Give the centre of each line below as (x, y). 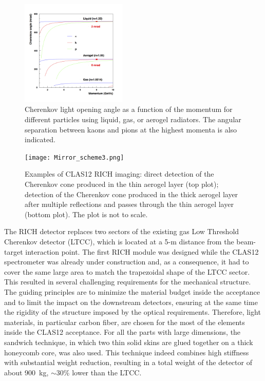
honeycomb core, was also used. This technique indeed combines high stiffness (127, 352)
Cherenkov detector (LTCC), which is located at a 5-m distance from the (119, 241)
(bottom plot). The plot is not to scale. (86, 214)
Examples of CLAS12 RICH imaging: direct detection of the (119, 174)
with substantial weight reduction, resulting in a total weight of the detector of (128, 362)
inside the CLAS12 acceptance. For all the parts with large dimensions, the (122, 332)
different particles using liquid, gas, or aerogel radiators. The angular (133, 119)
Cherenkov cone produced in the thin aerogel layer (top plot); (122, 184)
